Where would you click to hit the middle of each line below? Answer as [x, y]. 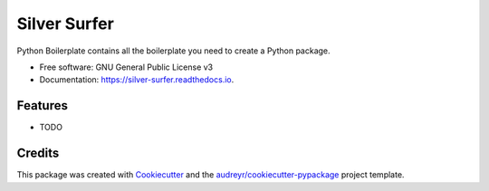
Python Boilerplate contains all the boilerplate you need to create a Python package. [173, 51]
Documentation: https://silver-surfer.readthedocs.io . [137, 80]
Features [42, 105]
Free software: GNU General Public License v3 [126, 67]
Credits [38, 153]
